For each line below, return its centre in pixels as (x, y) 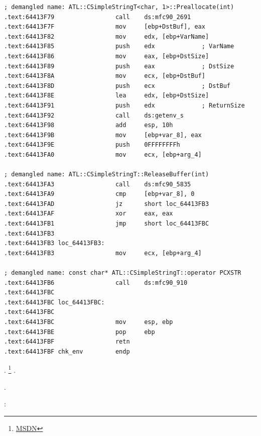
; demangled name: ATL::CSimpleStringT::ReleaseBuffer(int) (107, 175)
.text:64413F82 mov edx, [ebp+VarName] (107, 36)
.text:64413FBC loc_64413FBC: (54, 302)
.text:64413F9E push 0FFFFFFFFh (92, 145)
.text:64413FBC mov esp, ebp (89, 322)
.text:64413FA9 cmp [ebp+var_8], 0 (99, 194)
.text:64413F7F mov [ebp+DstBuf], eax (105, 27)
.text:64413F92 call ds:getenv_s (94, 115)
